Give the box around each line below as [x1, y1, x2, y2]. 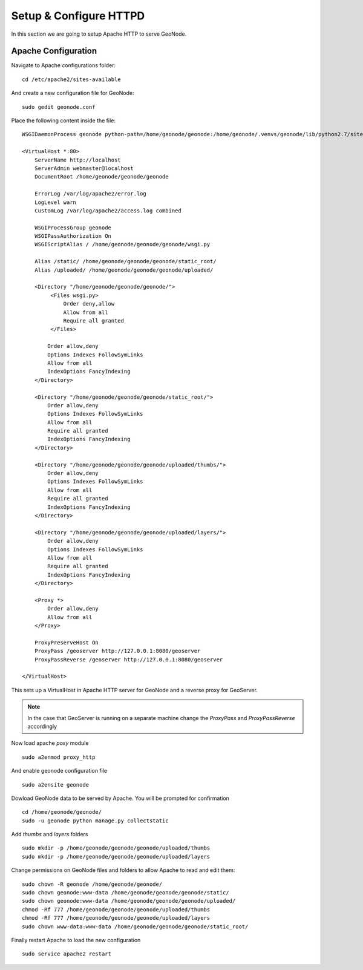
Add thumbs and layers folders [11, 831, 88, 838]
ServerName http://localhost [34, 156, 121, 163]
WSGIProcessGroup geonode [34, 224, 112, 231]
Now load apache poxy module [11, 739, 89, 747]
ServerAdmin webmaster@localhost [34, 165, 134, 172]
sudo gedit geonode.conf [22, 103, 96, 110]
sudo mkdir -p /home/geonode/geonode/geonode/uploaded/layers [22, 853, 211, 860]
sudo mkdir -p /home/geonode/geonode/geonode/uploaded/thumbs [22, 845, 211, 851]
